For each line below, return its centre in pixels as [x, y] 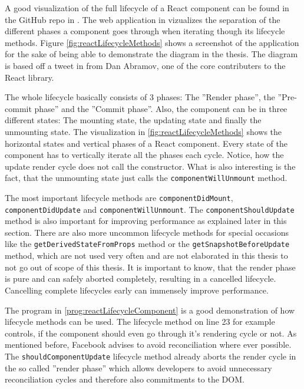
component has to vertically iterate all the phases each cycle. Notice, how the [144, 155]
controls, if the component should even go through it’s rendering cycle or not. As [151, 333]
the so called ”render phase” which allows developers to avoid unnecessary [138, 367]
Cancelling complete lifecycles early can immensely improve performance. [137, 290]
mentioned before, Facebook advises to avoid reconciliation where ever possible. [148, 345]
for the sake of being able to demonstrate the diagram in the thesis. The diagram [151, 54]
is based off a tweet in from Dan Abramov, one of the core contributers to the [145, 65]
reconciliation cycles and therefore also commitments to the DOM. [125, 379]
